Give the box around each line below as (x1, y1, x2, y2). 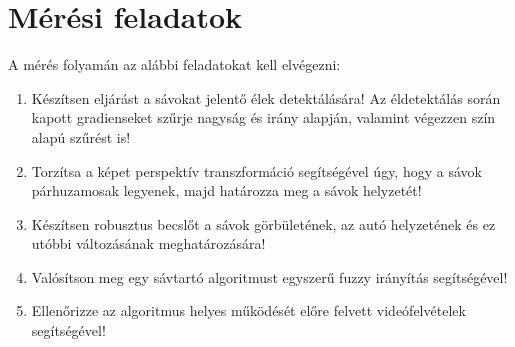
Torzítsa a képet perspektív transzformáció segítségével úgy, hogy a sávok (31, 160, 482, 181)
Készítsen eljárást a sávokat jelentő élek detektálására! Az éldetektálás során (31, 87, 501, 108)
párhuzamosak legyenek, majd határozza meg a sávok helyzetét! (31, 180, 422, 201)
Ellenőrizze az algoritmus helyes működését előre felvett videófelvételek (31, 300, 466, 321)
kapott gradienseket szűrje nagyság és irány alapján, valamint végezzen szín (31, 107, 496, 128)
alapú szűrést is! (31, 126, 131, 147)
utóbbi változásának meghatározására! (31, 233, 266, 254)
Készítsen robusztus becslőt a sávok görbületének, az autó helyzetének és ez (31, 213, 496, 234)
